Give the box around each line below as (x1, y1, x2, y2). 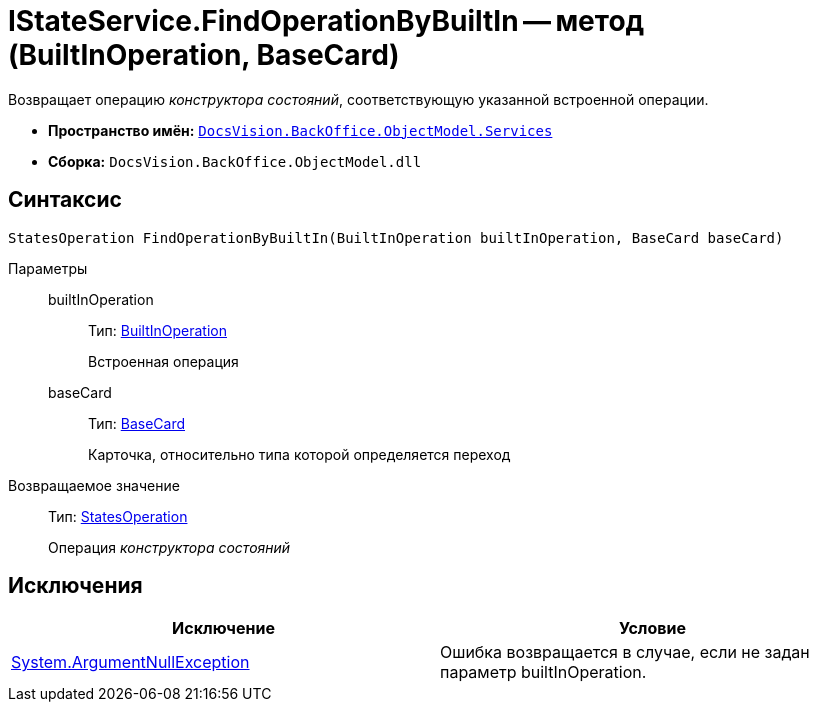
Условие (619, 618, 686, 639)
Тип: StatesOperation (48, 507, 188, 525)
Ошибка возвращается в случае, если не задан (440, 642, 810, 663)
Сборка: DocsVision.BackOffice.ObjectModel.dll (48, 152, 422, 170)
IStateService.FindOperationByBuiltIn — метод (8, 4, 645, 38)
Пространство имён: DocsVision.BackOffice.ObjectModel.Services (48, 121, 553, 139)
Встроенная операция (88, 352, 239, 370)
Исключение (172, 618, 275, 639)
